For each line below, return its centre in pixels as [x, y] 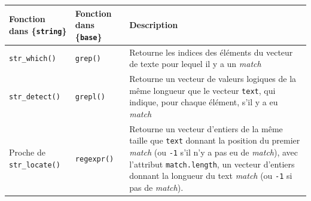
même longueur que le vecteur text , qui [202, 90]
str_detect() [35, 97]
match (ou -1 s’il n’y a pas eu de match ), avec [214, 152]
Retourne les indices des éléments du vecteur [211, 52]
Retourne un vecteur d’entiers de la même [206, 128]
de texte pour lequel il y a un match [195, 64]
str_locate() [35, 165]
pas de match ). [156, 187]
